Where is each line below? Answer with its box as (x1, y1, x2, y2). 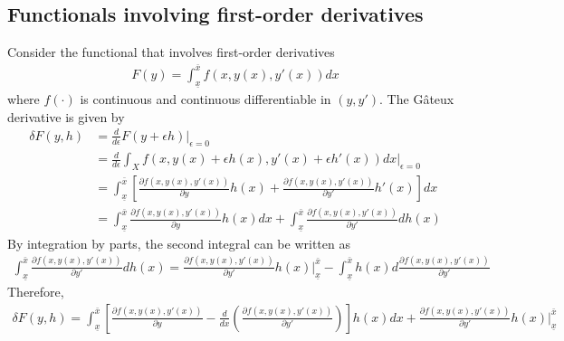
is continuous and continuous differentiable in (80, 90, 331, 109)
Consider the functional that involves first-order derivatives (7, 43, 335, 62)
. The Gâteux (379, 90, 454, 109)
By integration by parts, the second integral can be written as (7, 233, 350, 252)
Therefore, (7, 282, 64, 301)
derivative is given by (7, 107, 125, 126)
